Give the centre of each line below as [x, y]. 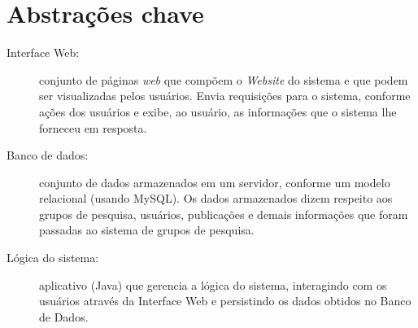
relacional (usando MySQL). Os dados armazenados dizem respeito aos [216, 198]
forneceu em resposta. [93, 127]
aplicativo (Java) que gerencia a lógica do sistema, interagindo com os [213, 284]
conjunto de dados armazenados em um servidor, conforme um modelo [215, 182]
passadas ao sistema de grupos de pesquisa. [147, 230]
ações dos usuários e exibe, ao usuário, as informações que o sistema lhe [218, 111]
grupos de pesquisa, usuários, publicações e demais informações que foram [224, 214]
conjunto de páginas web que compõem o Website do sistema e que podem [224, 79]
